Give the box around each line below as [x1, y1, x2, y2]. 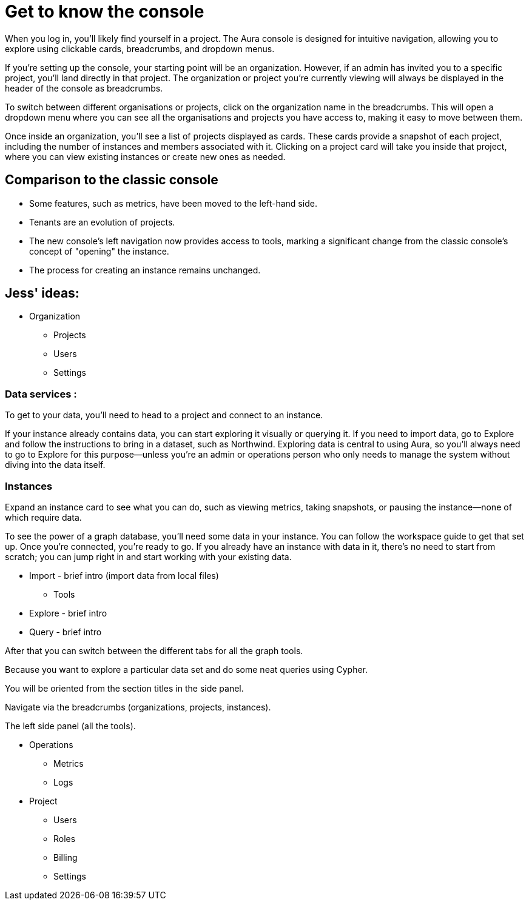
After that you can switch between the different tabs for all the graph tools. [5, 645, 303, 656]
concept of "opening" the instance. [29, 245, 169, 256]
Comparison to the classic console [5, 172, 218, 188]
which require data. [5, 512, 82, 523]
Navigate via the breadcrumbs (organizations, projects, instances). [5, 701, 271, 712]
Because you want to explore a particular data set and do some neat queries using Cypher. [5, 664, 368, 675]
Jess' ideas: [5, 286, 79, 301]
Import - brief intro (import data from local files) [29, 570, 219, 581]
